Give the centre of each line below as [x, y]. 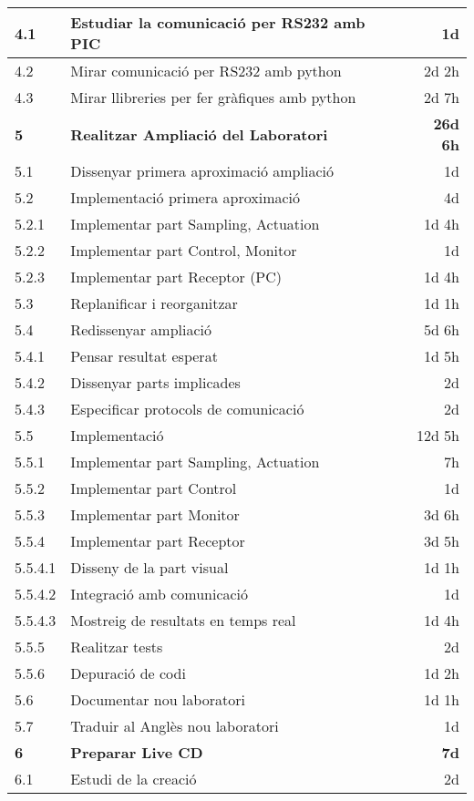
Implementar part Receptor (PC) [176, 277]
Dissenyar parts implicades [155, 382]
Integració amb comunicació [160, 594]
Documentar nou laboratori [158, 699]
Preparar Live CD [137, 752]
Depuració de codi [128, 673]
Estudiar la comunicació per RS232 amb [218, 22]
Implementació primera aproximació [185, 197]
